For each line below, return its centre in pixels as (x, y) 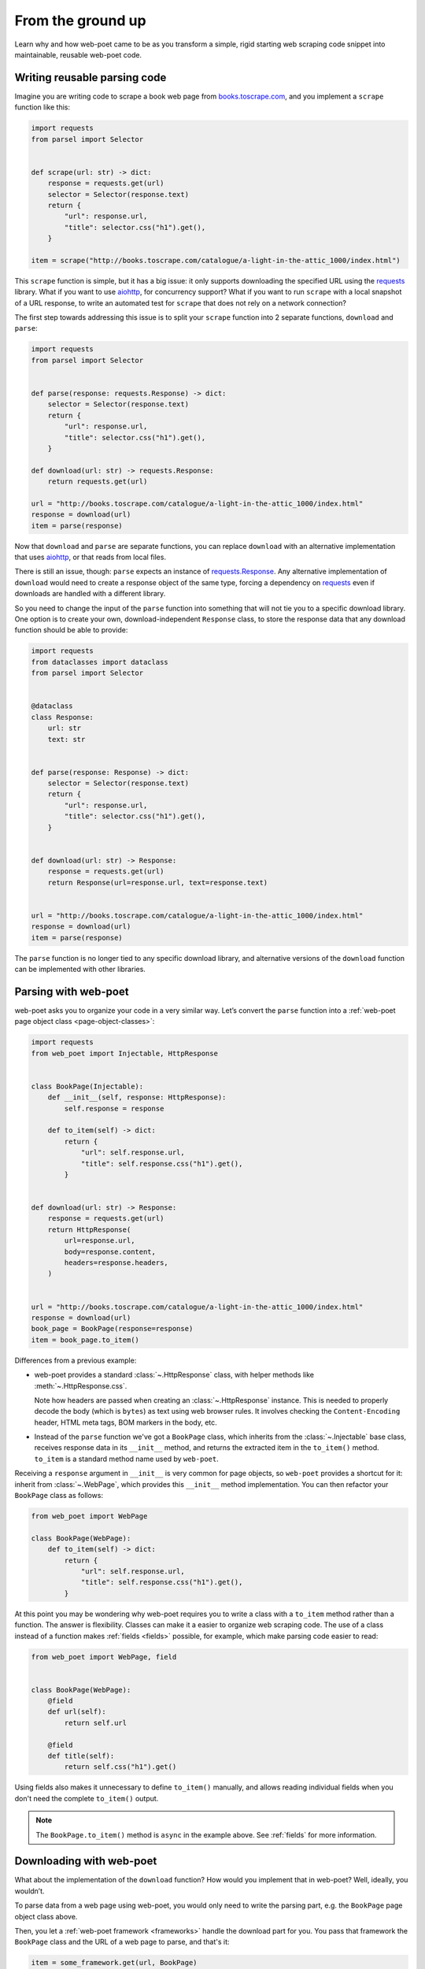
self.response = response (114, 1108)
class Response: (63, 717)
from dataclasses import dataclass (100, 662)
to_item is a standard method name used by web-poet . (127, 1459)
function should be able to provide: (71, 630)
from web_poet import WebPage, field (104, 1657)
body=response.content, (110, 1251)
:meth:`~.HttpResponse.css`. (81, 1385)
